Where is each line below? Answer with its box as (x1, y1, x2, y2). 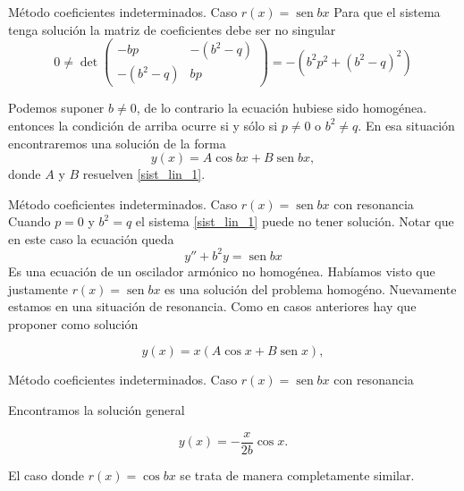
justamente (8, 279, 68, 298)
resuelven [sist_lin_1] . (82, 165, 206, 183)
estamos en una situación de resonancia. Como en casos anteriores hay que (8, 297, 417, 316)
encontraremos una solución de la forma (8, 133, 226, 152)
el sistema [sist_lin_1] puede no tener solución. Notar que (135, 212, 454, 231)
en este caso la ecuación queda (8, 229, 174, 248)
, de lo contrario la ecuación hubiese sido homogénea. (136, 98, 427, 117)
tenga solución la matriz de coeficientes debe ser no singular (8, 20, 336, 38)
